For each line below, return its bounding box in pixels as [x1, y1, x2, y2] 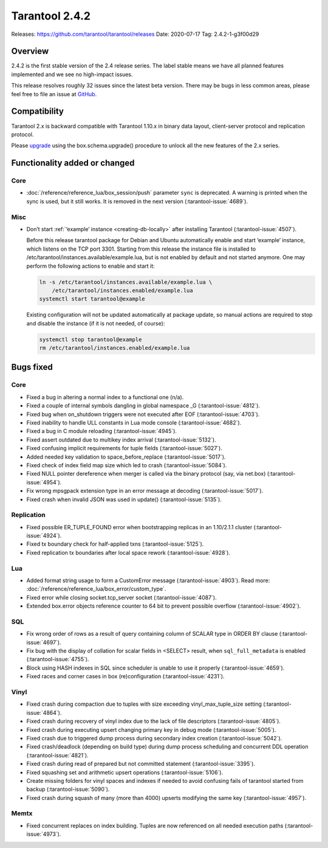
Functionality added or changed [11, 158, 135, 169]
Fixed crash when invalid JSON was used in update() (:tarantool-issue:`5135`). [26, 496, 222, 503]
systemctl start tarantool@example [39, 296, 145, 302]
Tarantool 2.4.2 [11, 9, 91, 23]
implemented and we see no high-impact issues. [11, 71, 133, 78]
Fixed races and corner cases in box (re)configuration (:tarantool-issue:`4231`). [26, 673, 225, 680]
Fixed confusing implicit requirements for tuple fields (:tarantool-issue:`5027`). [26, 445, 223, 452]
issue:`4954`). [26, 478, 62, 486]
